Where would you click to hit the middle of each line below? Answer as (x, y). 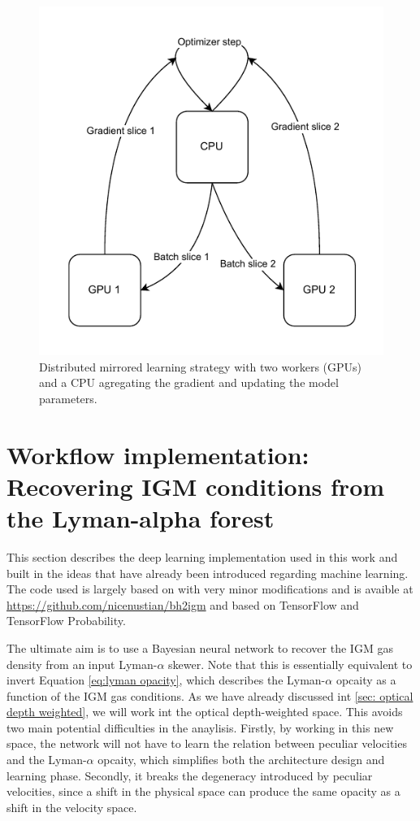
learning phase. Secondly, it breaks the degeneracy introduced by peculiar (190, 775)
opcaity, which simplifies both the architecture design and (241, 760)
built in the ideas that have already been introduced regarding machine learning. (208, 573)
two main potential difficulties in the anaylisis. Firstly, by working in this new (200, 727)
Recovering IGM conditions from (196, 486)
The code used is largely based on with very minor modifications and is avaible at (210, 589)
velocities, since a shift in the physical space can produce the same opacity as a (204, 791)
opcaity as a (366, 680)
